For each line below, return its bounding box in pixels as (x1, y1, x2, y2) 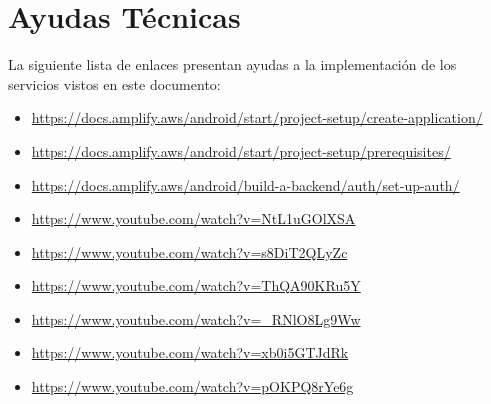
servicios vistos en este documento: (8, 73, 221, 94)
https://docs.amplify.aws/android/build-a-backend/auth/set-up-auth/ (31, 174, 460, 195)
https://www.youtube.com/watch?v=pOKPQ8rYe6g (31, 376, 354, 397)
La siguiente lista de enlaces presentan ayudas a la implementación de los (8, 54, 457, 75)
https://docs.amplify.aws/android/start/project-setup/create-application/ (31, 107, 483, 128)
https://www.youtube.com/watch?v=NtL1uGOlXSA (31, 208, 356, 229)
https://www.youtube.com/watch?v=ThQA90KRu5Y (31, 275, 361, 296)
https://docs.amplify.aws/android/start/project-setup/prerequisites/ (31, 140, 451, 161)
